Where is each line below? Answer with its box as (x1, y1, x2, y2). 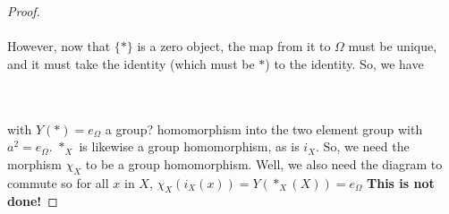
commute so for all (7, 173, 109, 192)
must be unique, (348, 37, 437, 56)
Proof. (7, 2, 40, 20)
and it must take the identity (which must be (7, 54, 255, 73)
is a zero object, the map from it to (137, 37, 331, 56)
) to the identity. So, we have (265, 54, 424, 73)
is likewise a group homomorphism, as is (79, 137, 300, 156)
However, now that (7, 37, 111, 56)
